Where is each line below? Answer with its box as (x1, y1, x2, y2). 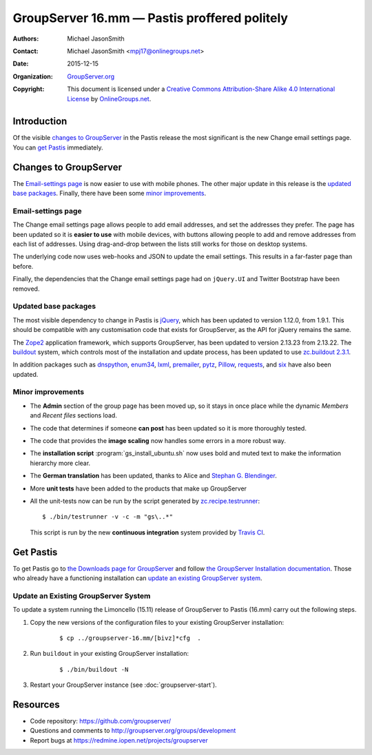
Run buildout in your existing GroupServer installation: (30, 650, 189, 658)
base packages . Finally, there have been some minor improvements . (12, 189, 207, 198)
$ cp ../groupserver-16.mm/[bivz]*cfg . (59, 634, 201, 642)
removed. (12, 285, 40, 293)
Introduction (12, 116, 68, 127)
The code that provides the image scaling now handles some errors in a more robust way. (30, 436, 286, 444)
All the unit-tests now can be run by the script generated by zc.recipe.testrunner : (30, 497, 260, 505)
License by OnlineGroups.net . (67, 94, 152, 103)
